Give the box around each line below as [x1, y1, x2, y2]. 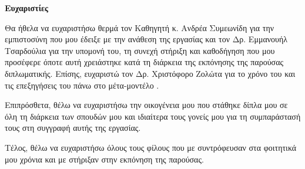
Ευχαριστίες [5, 2, 48, 13]
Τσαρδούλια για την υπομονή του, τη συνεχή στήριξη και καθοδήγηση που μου [5, 44, 275, 56]
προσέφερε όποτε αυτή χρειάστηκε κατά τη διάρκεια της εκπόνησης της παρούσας [5, 56, 284, 68]
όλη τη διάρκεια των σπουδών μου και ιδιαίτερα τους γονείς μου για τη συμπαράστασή [5, 110, 301, 122]
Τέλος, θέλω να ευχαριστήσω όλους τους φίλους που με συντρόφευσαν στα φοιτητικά [5, 141, 297, 153]
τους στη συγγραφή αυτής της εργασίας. [5, 121, 141, 134]
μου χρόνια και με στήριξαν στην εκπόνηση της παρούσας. [5, 153, 204, 165]
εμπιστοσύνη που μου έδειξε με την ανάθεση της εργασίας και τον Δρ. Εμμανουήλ [5, 33, 288, 45]
